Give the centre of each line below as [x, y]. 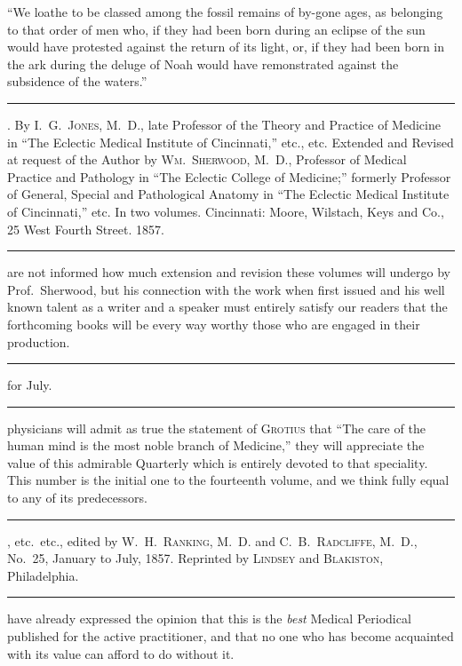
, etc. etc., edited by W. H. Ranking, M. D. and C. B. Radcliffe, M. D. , [212, 540]
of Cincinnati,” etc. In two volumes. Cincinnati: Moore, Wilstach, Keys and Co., [226, 211]
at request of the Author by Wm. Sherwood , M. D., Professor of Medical [207, 159]
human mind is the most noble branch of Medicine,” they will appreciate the [216, 445]
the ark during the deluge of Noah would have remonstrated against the [203, 63]
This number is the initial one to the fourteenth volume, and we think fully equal [228, 480]
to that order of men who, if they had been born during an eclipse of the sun [216, 29]
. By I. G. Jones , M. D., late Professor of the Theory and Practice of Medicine [224, 124]
